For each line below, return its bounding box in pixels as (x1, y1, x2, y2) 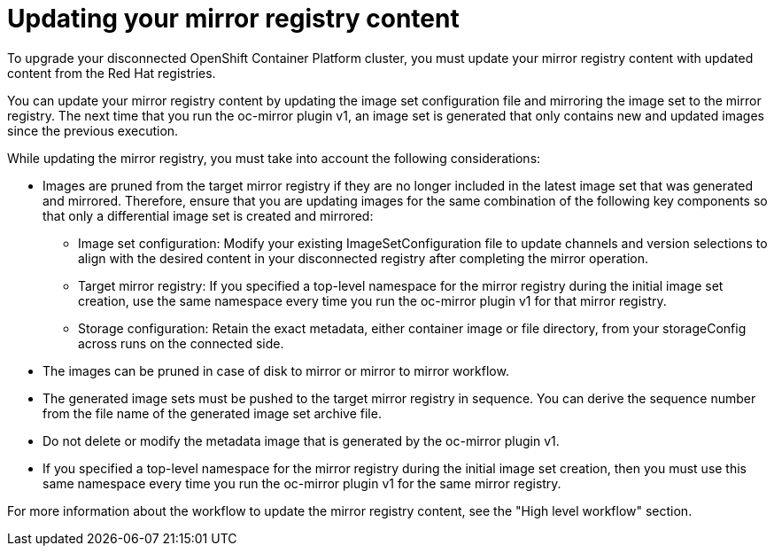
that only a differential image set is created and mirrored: (43, 207, 374, 223)
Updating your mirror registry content (7, 4, 460, 34)
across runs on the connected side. (78, 335, 284, 351)
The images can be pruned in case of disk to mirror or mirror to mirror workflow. (43, 362, 509, 378)
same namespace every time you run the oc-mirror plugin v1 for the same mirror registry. (43, 475, 561, 491)
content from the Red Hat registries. (7, 65, 216, 81)
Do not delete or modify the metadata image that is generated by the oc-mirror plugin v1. (43, 432, 560, 448)
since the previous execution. (7, 122, 179, 138)
